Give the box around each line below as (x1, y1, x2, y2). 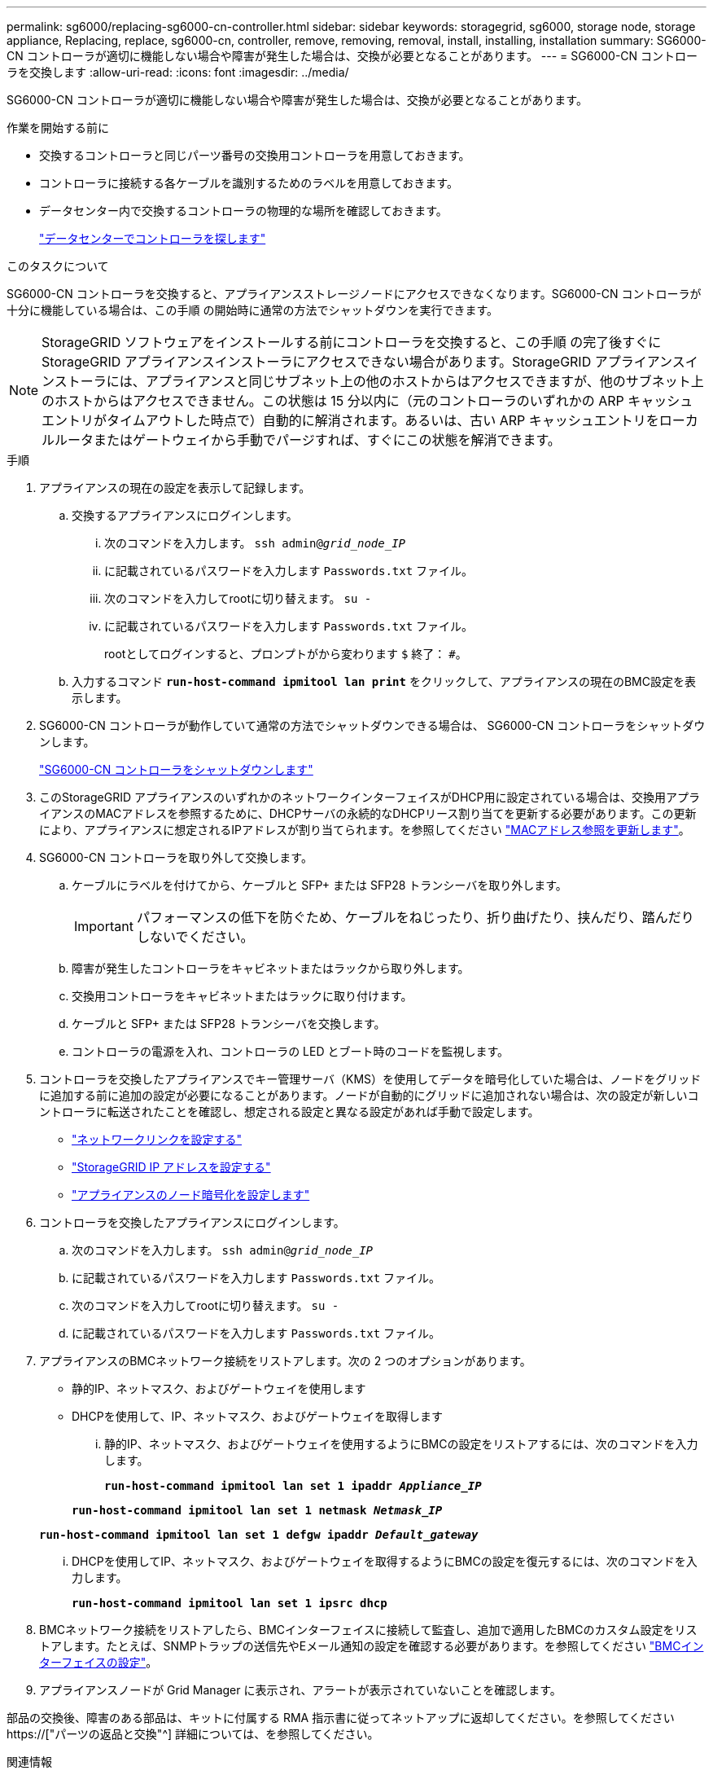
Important (74, 918, 133, 934)
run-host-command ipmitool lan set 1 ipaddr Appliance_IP (104, 1479, 482, 1492)
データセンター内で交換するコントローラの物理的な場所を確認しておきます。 (39, 204, 448, 217)
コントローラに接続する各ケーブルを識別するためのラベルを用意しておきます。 (39, 176, 458, 190)
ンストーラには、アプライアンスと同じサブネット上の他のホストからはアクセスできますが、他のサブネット (42, 373, 691, 389)
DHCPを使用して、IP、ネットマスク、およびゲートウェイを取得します (72, 1409, 443, 1423)
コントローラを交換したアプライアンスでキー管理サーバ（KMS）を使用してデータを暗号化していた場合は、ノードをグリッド (39, 1072, 702, 1086)
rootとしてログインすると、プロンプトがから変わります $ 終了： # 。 (104, 647, 467, 661)
